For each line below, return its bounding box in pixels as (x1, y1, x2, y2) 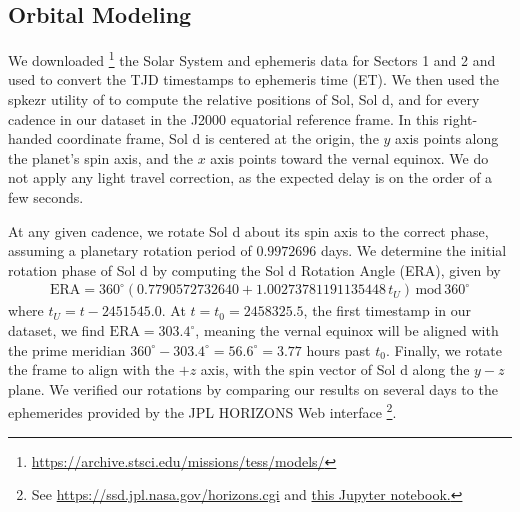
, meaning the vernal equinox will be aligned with (195, 320, 499, 341)
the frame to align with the (8, 359, 175, 380)
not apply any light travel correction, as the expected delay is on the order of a (8, 167, 493, 188)
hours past (306, 339, 371, 360)
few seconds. (8, 187, 84, 208)
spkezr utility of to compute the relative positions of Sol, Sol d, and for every (8, 89, 480, 110)
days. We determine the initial (320, 240, 507, 261)
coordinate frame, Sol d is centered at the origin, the (57, 128, 379, 149)
